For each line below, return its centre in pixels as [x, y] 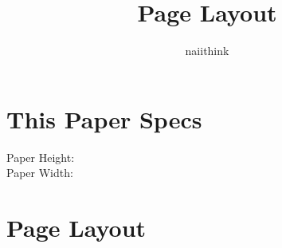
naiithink [207, 51]
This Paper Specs [104, 118]
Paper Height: [41, 157]
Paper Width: [40, 173]
